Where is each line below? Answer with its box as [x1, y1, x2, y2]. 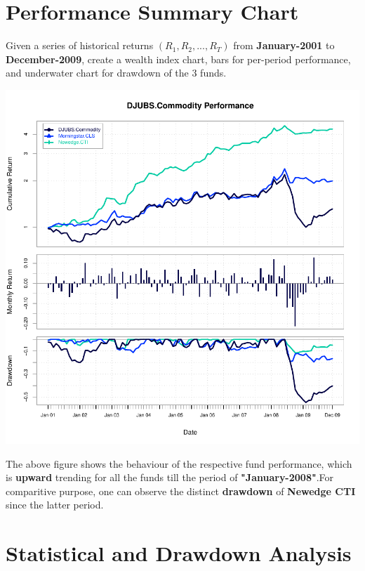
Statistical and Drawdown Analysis [6, 539, 352, 567]
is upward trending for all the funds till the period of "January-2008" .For [6, 470, 334, 485]
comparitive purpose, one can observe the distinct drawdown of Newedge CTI [6, 483, 356, 498]
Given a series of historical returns [6, 38, 154, 53]
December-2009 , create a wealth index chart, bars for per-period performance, [6, 51, 351, 66]
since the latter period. [6, 497, 104, 512]
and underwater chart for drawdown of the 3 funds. [6, 65, 227, 80]
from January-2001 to [233, 38, 335, 53]
